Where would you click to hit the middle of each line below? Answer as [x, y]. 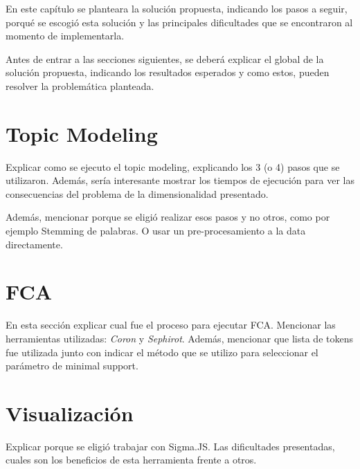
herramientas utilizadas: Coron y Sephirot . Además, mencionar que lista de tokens [179, 338]
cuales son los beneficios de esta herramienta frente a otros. [131, 460]
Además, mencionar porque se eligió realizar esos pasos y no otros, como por [168, 217]
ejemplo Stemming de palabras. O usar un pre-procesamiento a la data [156, 231]
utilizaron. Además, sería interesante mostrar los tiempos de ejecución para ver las [180, 180]
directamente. [34, 244]
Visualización [70, 413]
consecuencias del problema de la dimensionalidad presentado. [137, 193]
